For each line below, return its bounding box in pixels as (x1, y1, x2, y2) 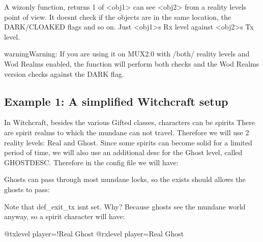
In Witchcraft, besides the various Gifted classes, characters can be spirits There (4, 117, 255, 128)
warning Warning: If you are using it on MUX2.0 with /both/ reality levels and (4, 48, 250, 59)
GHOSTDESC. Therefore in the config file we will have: (4, 157, 179, 167)
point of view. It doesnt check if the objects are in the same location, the (4, 11, 231, 22)
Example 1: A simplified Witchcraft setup (4, 93, 228, 109)
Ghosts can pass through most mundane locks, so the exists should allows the (4, 174, 246, 185)
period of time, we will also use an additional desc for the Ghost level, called (4, 147, 243, 158)
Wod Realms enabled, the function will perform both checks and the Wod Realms (4, 58, 259, 69)
